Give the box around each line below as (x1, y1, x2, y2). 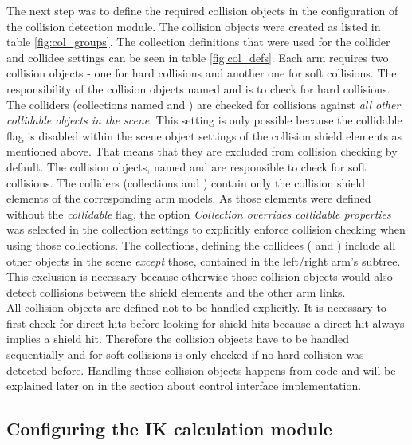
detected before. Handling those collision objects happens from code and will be (6, 361, 396, 378)
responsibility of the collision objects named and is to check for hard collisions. (6, 80, 390, 96)
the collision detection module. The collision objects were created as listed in (6, 18, 381, 34)
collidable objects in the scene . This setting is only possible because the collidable (6, 112, 402, 128)
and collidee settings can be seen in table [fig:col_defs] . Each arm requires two (6, 49, 389, 65)
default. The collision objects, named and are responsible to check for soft (6, 158, 367, 175)
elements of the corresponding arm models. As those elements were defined (6, 190, 371, 207)
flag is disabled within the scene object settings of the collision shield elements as (6, 127, 402, 144)
